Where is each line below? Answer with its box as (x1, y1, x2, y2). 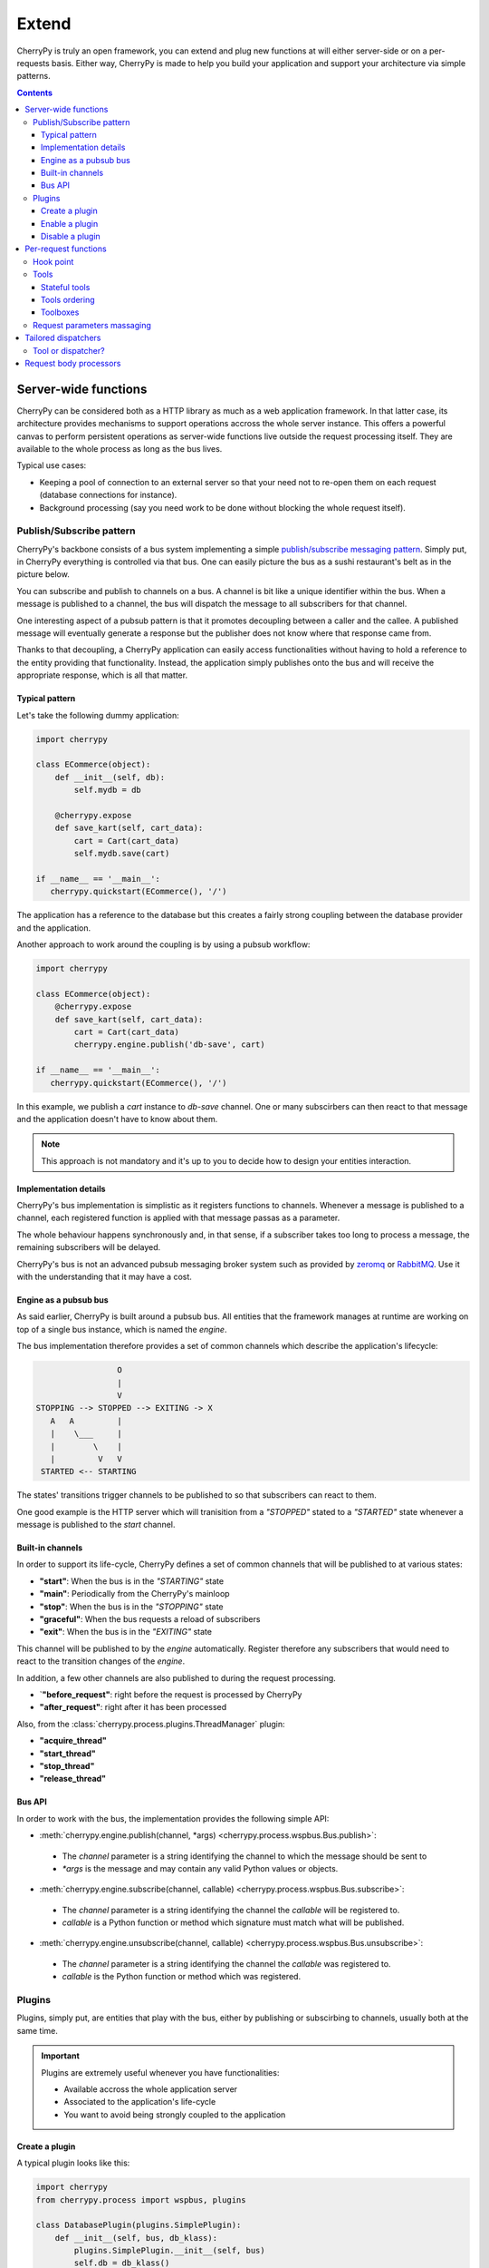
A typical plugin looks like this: (16, 2157, 130, 2168)
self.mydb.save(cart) (73, 848, 170, 859)
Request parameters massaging (33, 319, 151, 330)
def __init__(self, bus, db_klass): (54, 2233, 217, 2243)
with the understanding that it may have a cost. (16, 1271, 192, 1283)
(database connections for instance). (39, 490, 177, 501)
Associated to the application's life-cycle (63, 2097, 216, 2107)
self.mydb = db (73, 785, 142, 796)
